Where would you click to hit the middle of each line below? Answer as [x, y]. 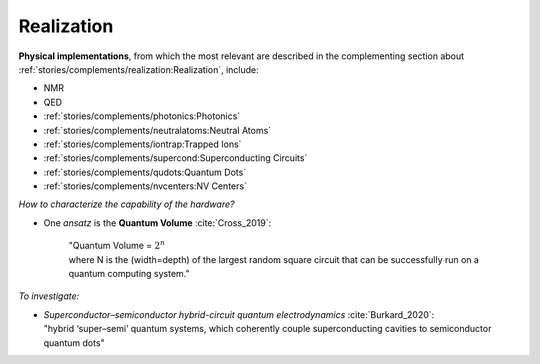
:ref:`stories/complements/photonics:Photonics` [142, 116]
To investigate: [49, 296]
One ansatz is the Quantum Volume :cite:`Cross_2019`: [157, 222]
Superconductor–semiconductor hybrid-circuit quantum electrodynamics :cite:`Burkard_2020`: [239, 314]
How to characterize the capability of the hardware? [126, 204]
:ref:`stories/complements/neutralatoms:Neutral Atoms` [157, 130]
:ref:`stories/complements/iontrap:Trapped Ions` [142, 144]
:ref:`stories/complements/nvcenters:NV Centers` [145, 186]
